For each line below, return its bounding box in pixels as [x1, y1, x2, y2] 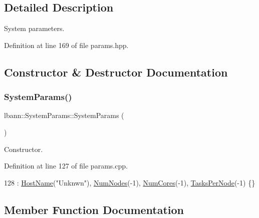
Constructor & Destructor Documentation [4, 64, 228, 79]
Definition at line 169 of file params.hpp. [4, 39, 129, 50]
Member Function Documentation [4, 201, 184, 217]
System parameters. [4, 23, 65, 33]
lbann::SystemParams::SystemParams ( [4, 110, 124, 120]
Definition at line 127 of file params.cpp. [4, 160, 128, 171]
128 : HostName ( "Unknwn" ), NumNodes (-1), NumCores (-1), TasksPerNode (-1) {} [4, 177, 255, 187]
